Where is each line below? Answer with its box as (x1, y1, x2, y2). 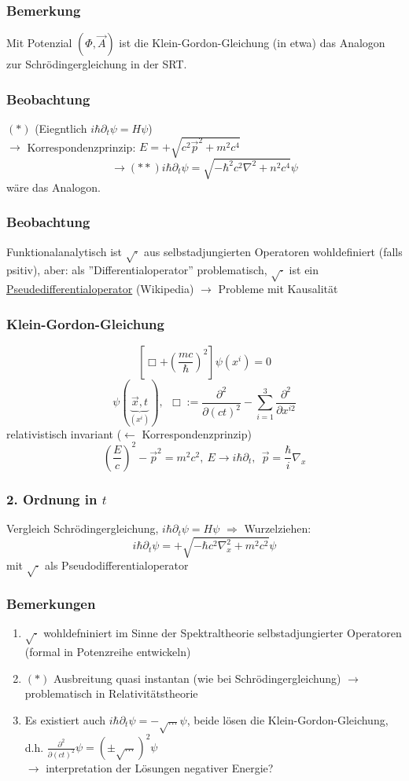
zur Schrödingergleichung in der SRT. (6, 56, 187, 72)
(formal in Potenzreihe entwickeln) (24, 643, 191, 660)
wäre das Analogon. (6, 178, 101, 195)
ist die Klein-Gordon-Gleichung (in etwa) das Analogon (119, 35, 385, 51)
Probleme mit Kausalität (218, 280, 338, 297)
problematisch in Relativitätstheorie (24, 685, 198, 702)
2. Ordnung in (6, 489, 98, 508)
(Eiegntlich (35, 120, 87, 137)
